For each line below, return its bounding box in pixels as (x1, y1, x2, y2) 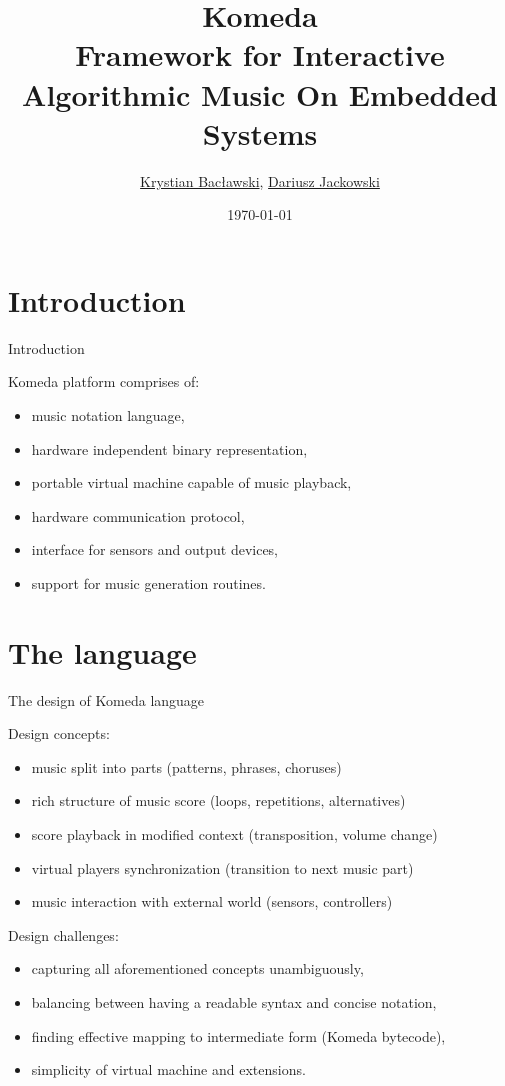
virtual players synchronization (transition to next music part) (31, 857, 414, 878)
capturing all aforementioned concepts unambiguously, (31, 958, 364, 979)
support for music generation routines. (31, 572, 266, 593)
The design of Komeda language (8, 689, 205, 710)
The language (8, 631, 197, 672)
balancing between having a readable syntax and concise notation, (31, 992, 437, 1013)
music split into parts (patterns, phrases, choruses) (31, 756, 342, 777)
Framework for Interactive (75, 34, 445, 75)
